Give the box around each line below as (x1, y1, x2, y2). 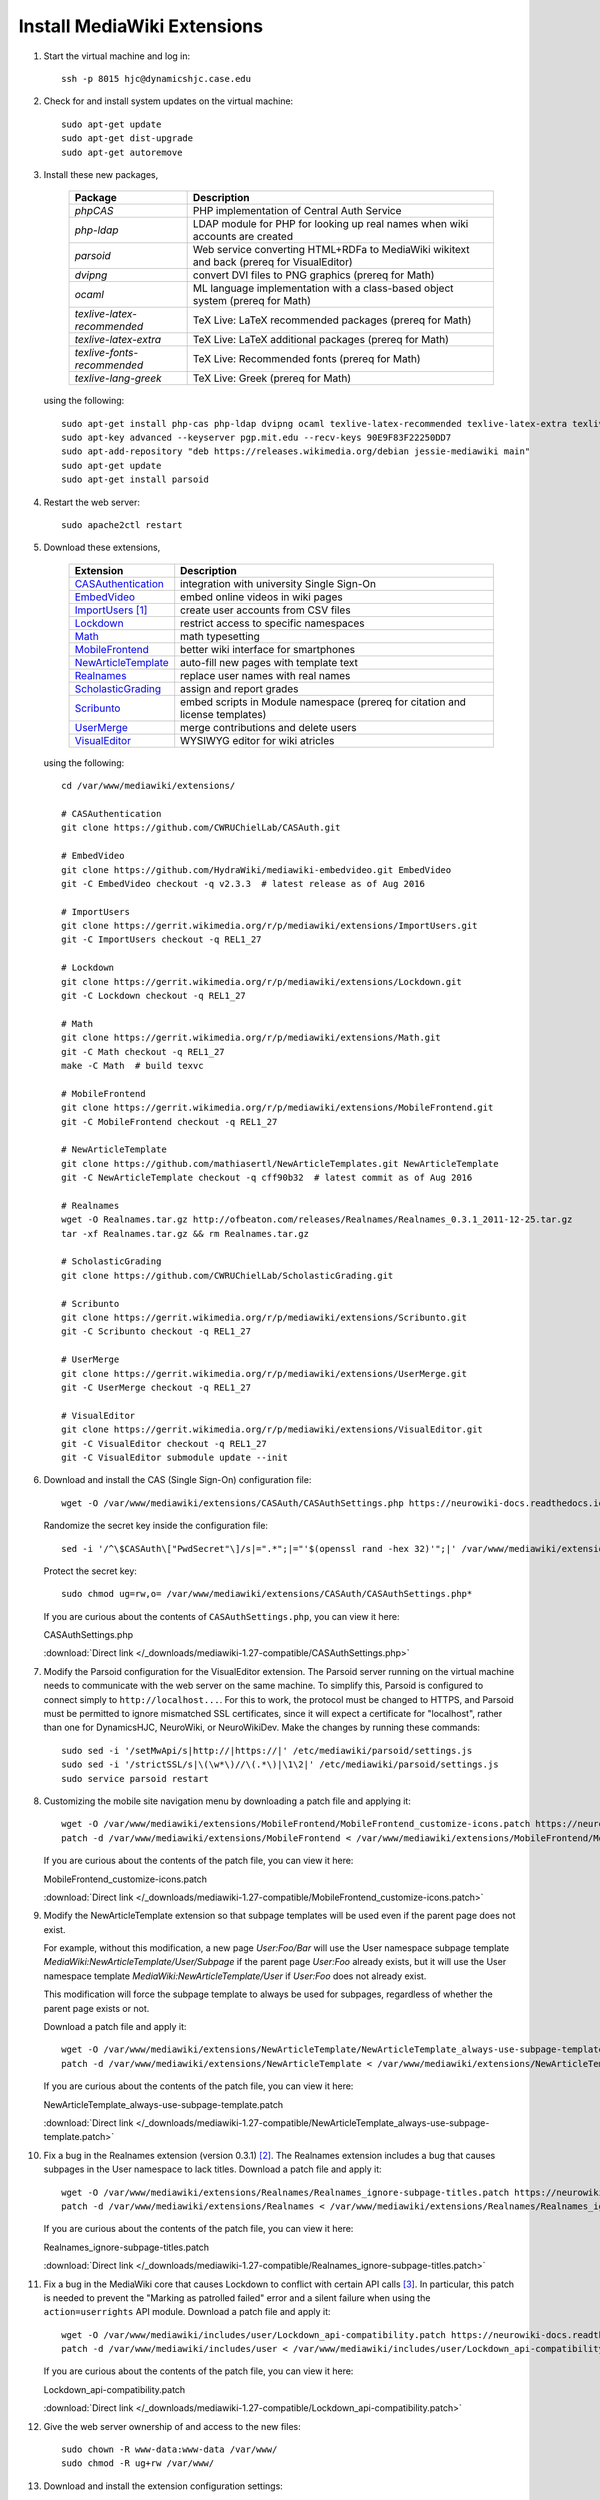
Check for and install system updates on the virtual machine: (43, 95, 294, 107)
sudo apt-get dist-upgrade (61, 133, 194, 144)
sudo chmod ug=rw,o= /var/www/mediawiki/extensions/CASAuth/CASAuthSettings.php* (61, 1588, 473, 1600)
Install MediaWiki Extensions (18, 15, 264, 37)
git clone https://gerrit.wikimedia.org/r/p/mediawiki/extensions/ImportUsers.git (61, 920, 478, 932)
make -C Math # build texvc (61, 1060, 204, 1071)
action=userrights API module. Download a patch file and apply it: (43, 2306, 331, 2318)
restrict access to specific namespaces (180, 616, 365, 630)
